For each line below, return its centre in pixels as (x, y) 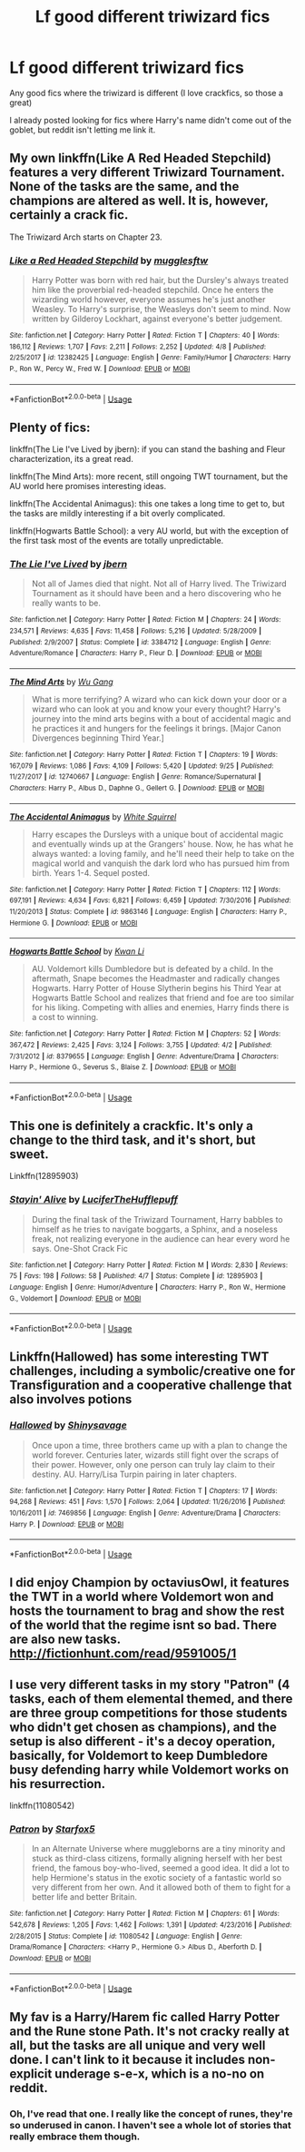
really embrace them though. (75, 2137)
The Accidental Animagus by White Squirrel (93, 816)
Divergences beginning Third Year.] (98, 738)
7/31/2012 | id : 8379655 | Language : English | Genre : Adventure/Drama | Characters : (144, 1056)
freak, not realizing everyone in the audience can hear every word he (161, 1238)
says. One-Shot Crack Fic (80, 1248)
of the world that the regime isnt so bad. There (143, 1625)
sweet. (30, 1154)
